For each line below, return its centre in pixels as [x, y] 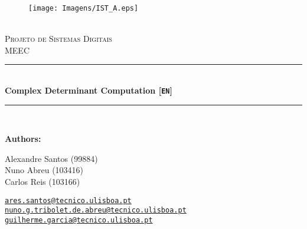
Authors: [23, 139]
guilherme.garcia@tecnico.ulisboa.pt [79, 220]
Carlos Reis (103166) [43, 182]
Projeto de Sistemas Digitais [58, 39]
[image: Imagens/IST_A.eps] [84, 8]
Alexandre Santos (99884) [51, 158]
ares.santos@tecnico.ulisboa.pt [68, 200]
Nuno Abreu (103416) [44, 170]
